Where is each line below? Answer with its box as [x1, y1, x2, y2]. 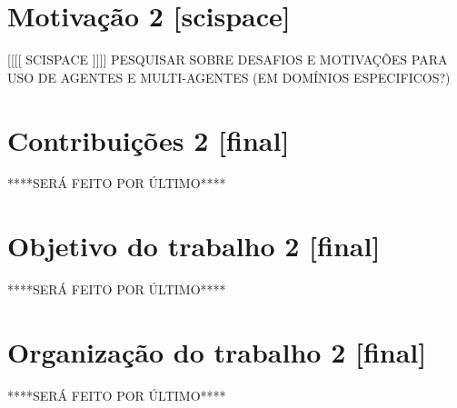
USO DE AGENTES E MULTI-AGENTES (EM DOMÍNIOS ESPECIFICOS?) [7, 67, 451, 86]
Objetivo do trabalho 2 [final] [7, 227, 381, 264]
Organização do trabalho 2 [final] [7, 333, 427, 370]
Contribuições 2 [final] [7, 121, 290, 158]
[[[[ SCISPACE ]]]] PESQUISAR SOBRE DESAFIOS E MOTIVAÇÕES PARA [7, 50, 448, 69]
